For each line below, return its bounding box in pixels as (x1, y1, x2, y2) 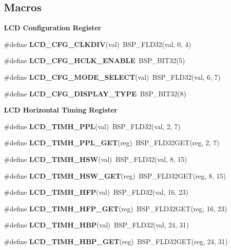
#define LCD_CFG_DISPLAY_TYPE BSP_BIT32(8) (4, 88, 186, 98)
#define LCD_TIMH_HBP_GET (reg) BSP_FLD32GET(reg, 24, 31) (4, 236, 228, 246)
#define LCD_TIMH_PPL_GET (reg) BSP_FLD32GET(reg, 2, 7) (4, 137, 219, 148)
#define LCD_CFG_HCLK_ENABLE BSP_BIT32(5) (4, 55, 185, 66)
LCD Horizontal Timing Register (4, 105, 117, 115)
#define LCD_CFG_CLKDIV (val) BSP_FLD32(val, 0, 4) (4, 39, 191, 49)
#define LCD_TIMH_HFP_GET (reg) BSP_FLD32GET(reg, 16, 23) (4, 203, 227, 213)
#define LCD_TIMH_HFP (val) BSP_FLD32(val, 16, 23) (4, 187, 189, 197)
